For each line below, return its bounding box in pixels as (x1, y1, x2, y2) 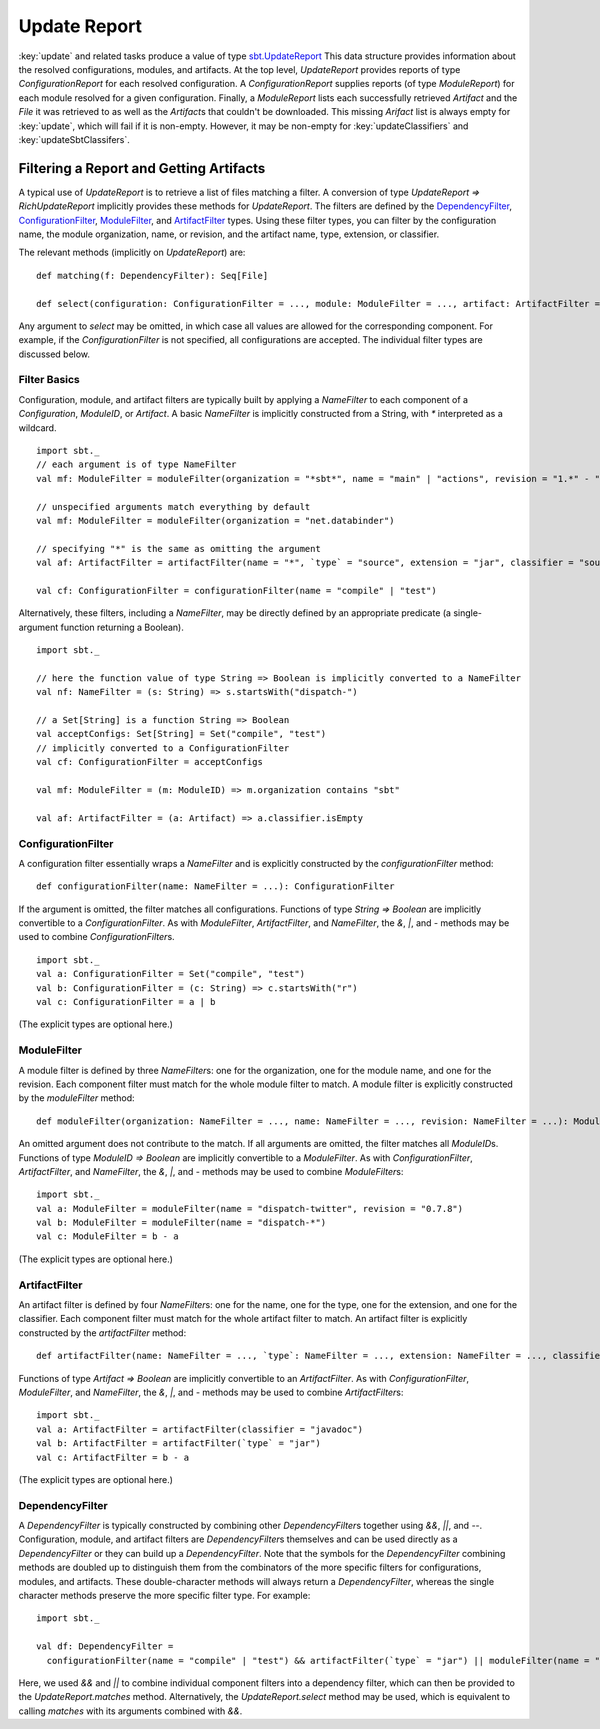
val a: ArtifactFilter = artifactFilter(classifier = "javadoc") (36, 1423, 364, 1435)
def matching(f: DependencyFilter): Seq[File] (36, 270, 269, 281)
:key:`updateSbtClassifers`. (18, 133, 130, 145)
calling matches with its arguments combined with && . (18, 1705, 243, 1717)
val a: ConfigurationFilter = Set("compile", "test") (36, 968, 305, 980)
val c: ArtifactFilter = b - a (36, 1451, 190, 1463)
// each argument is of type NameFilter (36, 459, 237, 470)
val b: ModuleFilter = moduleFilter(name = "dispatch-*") (36, 1217, 327, 1229)
